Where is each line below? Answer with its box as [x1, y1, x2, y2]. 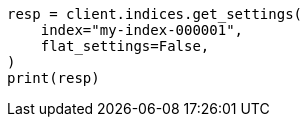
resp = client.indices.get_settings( [7, 6, 303, 22]
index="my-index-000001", [40, 22, 244, 38]
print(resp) [7, 70, 100, 86]
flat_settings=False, [40, 38, 210, 54]
